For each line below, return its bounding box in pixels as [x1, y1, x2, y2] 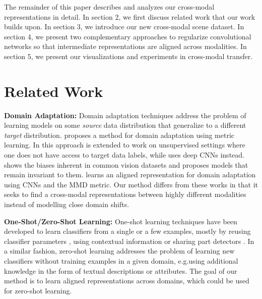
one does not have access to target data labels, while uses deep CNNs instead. [4, 149, 244, 160]
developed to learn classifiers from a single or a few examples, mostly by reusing [4, 226, 251, 236]
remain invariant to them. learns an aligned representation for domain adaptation [4, 169, 256, 180]
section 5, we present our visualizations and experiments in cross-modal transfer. [4, 51, 253, 61]
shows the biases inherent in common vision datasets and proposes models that [4, 159, 248, 170]
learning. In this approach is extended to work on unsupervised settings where [4, 139, 245, 150]
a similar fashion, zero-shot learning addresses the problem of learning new [4, 245, 235, 256]
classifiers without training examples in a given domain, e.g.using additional [4, 256, 238, 266]
